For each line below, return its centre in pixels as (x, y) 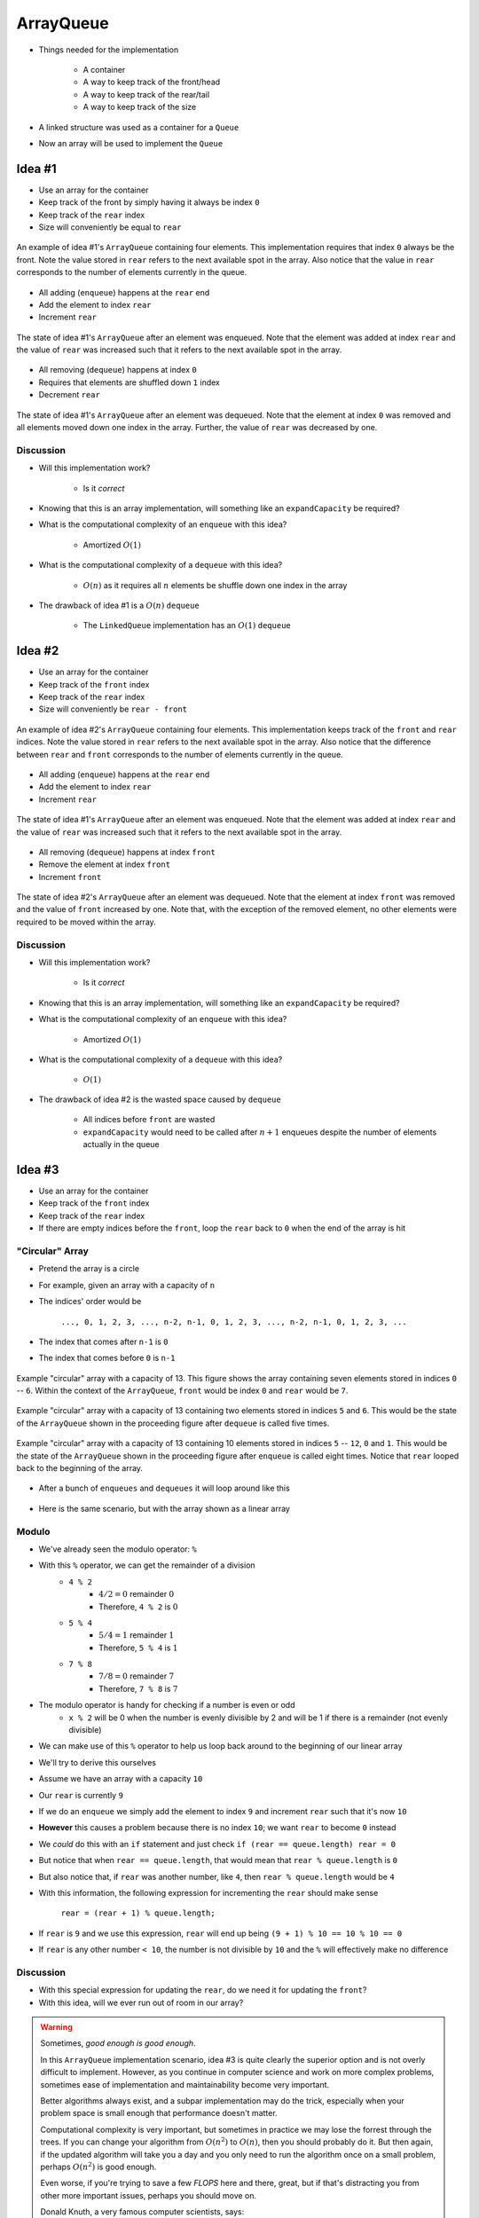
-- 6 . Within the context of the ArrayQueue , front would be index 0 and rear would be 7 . (182, 1391)
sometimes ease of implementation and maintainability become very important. (185, 2084)
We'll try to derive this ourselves (98, 1762)
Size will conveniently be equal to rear (110, 227)
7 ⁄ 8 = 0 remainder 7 (137, 1676)
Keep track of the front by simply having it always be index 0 (149, 202)
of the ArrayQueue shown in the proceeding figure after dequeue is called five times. (173, 1423)
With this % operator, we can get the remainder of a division (147, 1565)
